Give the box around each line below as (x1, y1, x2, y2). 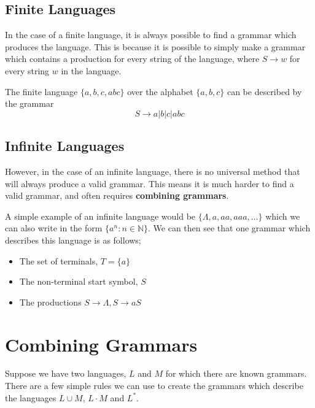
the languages (5, 391, 56, 404)
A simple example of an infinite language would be (5, 209, 196, 222)
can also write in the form (5, 221, 103, 234)
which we (265, 209, 300, 222)
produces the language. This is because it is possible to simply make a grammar (5, 40, 306, 53)
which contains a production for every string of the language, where (5, 52, 260, 65)
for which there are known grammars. (165, 367, 307, 380)
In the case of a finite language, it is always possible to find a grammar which (5, 28, 297, 41)
